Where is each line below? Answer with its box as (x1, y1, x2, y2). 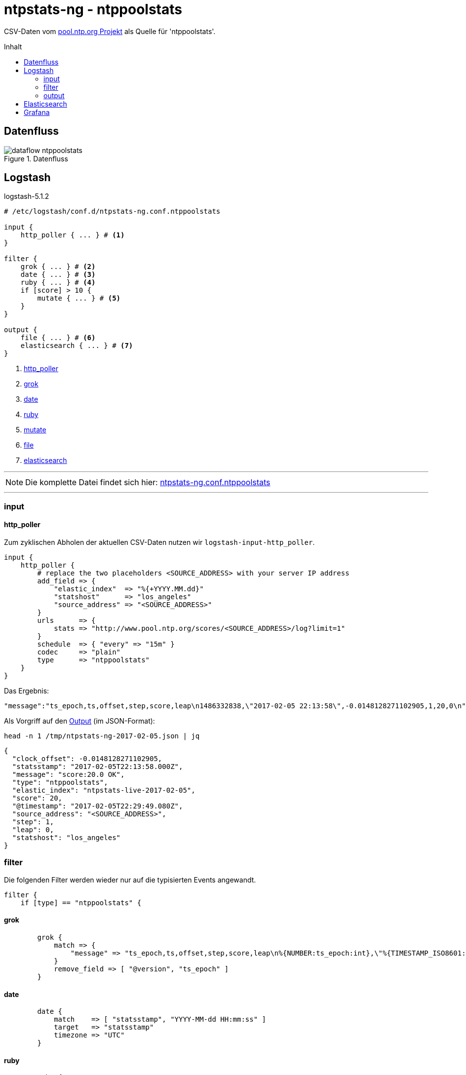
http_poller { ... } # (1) (20, 231, 125, 239)
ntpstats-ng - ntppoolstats (4, 1, 182, 18)
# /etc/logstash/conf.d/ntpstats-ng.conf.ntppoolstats (4, 207, 221, 216)
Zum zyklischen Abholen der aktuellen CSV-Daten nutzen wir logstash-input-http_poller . (4, 538, 315, 547)
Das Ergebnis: (4, 687, 49, 695)
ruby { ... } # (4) (20, 278, 96, 287)
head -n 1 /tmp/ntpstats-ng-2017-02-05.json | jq (4, 732, 200, 740)
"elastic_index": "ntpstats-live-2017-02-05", (12, 786, 195, 795)
